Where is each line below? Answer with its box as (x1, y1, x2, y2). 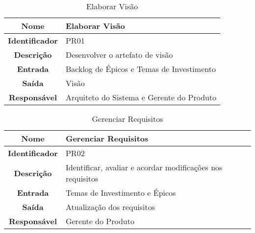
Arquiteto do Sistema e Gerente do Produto (65, 92, 217, 103)
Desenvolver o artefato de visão (65, 49, 173, 60)
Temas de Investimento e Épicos (65, 187, 176, 198)
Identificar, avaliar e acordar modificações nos (65, 162, 223, 173)
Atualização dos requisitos (65, 201, 155, 212)
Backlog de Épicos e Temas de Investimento (65, 63, 216, 74)
